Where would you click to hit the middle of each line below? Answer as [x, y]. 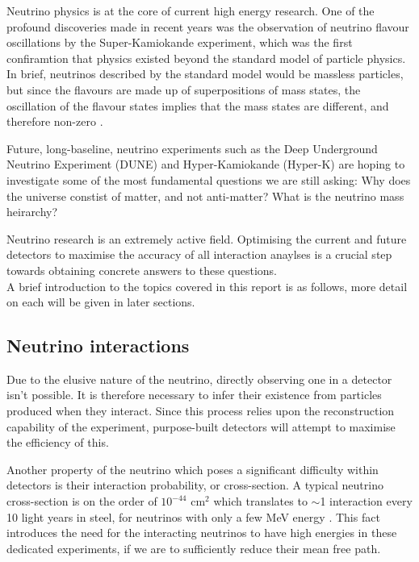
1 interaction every [366, 501]
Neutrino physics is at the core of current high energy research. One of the [191, 10]
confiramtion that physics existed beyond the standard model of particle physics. [206, 58]
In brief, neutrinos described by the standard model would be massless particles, [205, 74]
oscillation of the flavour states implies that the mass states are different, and [198, 105]
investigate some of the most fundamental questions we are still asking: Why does [209, 179]
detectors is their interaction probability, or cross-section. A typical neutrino [195, 485]
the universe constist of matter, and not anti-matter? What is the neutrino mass [205, 196]
